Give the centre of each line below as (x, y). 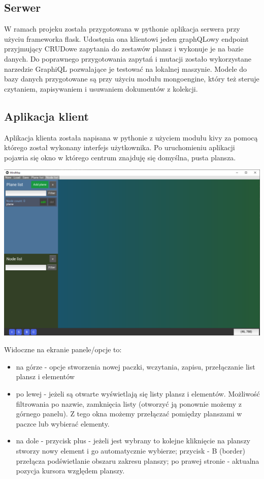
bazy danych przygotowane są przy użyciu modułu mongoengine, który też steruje (132, 79)
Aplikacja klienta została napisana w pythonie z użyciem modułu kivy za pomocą (131, 137)
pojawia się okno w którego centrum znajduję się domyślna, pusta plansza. (120, 157)
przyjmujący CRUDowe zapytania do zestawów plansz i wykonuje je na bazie (124, 49)
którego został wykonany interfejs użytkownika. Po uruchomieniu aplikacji (120, 147)
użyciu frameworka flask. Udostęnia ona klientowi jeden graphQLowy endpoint (126, 38)
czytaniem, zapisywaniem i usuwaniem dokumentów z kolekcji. (101, 88)
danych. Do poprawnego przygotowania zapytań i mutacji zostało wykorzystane (128, 58)
